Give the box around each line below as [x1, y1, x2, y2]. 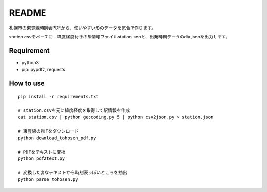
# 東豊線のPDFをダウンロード [18, 128, 79, 134]
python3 [21, 59, 39, 65]
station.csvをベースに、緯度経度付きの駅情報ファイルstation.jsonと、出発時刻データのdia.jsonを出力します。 [9, 34, 230, 39]
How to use [9, 79, 44, 88]
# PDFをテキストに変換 [18, 149, 66, 154]
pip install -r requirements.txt [18, 94, 99, 99]
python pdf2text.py [18, 156, 65, 161]
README [9, 7, 46, 18]
